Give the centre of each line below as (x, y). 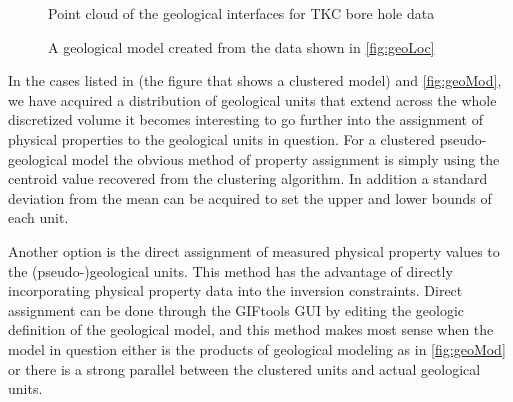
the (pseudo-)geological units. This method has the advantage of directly (230, 270)
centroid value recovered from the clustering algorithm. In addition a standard (248, 178)
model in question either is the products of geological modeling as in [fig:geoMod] (257, 348)
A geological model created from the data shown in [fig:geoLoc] (241, 46)
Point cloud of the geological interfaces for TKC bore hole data (241, 13)
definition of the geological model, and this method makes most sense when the (251, 329)
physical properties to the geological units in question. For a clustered (221, 138)
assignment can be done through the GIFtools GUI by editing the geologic (236, 309)
